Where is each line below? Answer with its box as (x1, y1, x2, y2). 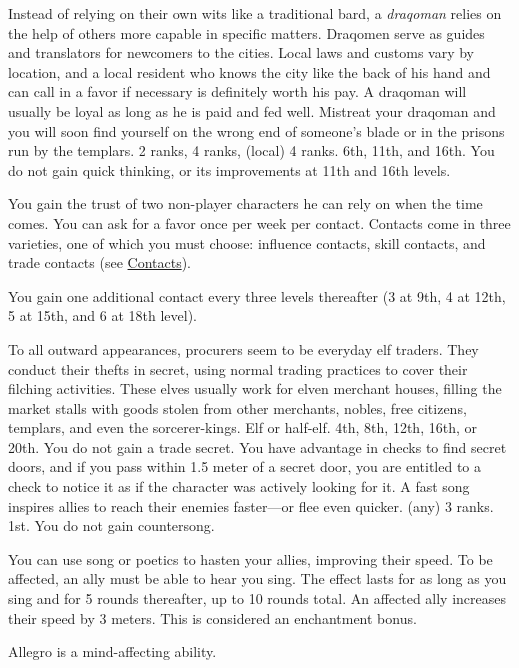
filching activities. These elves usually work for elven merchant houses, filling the (8, 378, 502, 399)
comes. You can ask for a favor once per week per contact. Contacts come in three (8, 212, 511, 233)
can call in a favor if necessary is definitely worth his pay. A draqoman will (8, 81, 467, 102)
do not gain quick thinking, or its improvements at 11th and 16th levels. (8, 159, 451, 180)
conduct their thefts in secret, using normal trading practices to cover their (8, 358, 468, 379)
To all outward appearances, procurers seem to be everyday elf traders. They (8, 338, 479, 359)
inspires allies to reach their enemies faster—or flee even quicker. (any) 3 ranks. (8, 495, 494, 516)
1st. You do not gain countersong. (8, 515, 215, 536)
